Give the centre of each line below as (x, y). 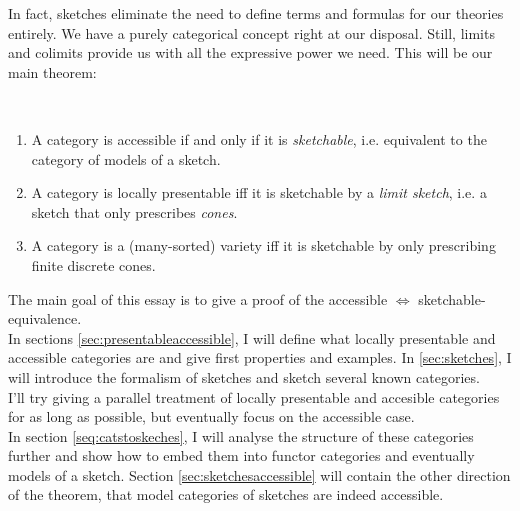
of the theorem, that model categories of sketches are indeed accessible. (226, 494)
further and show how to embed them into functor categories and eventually (241, 455)
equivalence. (45, 318)
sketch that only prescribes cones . (134, 211)
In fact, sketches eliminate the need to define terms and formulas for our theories (256, 13)
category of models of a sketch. (126, 158)
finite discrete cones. (93, 264)
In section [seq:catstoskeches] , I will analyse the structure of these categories (241, 435)
